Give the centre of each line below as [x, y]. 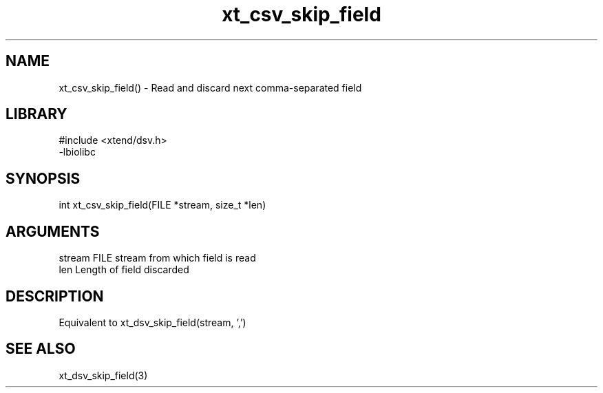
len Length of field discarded [124, 270]
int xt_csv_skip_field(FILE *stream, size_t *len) [162, 205]
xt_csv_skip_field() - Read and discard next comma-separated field [210, 87]
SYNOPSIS [43, 178]
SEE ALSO [41, 349]
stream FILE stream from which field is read [157, 258]
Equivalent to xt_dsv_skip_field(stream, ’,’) [152, 322]
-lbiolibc [77, 152]
